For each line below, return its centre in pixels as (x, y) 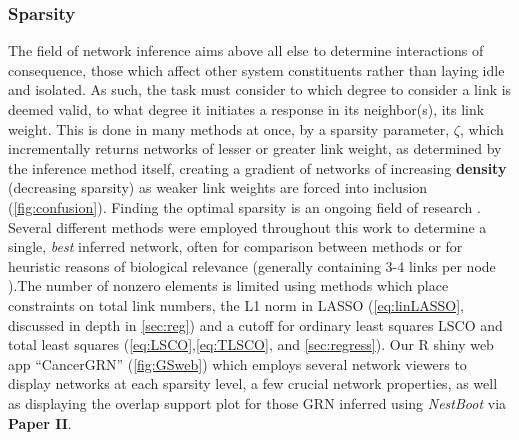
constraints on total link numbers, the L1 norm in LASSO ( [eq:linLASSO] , (236, 304)
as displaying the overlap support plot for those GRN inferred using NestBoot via (257, 402)
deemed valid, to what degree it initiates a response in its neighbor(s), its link (246, 109)
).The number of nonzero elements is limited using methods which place (228, 285)
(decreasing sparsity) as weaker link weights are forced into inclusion (218, 187)
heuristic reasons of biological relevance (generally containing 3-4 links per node (252, 265)
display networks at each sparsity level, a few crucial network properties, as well (253, 383)
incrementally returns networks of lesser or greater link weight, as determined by (255, 148)
